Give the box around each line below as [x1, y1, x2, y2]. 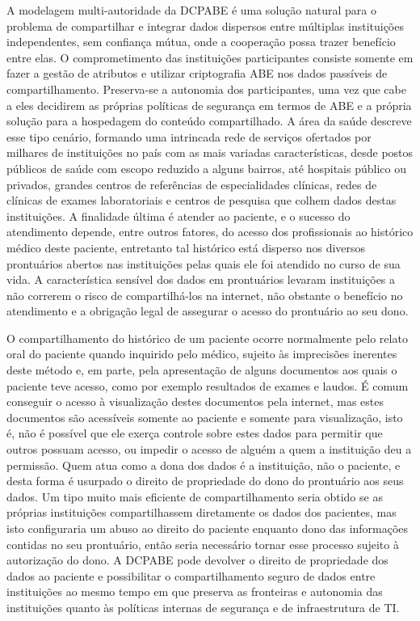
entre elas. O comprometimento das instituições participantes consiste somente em [6, 49, 414, 65]
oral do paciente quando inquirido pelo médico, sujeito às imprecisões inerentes [6, 345, 397, 362]
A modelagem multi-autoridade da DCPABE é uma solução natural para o [6, 2, 376, 18]
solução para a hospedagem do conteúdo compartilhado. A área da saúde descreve [6, 112, 412, 129]
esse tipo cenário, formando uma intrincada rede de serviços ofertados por [6, 128, 372, 145]
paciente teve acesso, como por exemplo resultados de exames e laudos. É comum [6, 377, 409, 394]
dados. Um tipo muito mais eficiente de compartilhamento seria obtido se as [6, 488, 383, 505]
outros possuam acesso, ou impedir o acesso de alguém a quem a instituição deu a [6, 441, 412, 458]
